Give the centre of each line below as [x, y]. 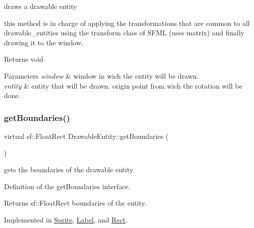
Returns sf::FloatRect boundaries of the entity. [75, 203]
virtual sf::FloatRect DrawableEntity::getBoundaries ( [86, 136]
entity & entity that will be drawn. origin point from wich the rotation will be [123, 85]
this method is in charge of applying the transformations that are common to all [127, 23]
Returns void [24, 59]
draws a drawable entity [41, 6]
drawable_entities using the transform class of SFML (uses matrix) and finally [124, 33]
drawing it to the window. [44, 42]
